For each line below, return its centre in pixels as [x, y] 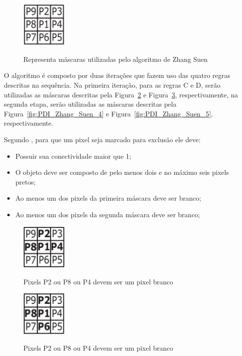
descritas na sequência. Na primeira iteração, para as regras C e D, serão [112, 85]
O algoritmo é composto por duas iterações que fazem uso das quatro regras [117, 75]
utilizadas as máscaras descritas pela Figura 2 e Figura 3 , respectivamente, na [121, 94]
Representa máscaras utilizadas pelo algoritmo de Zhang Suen [116, 59]
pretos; [26, 181]
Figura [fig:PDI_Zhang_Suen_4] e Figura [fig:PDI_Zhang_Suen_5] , [108, 113]
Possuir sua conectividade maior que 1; [73, 156]
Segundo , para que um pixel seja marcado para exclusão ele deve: [102, 140]
